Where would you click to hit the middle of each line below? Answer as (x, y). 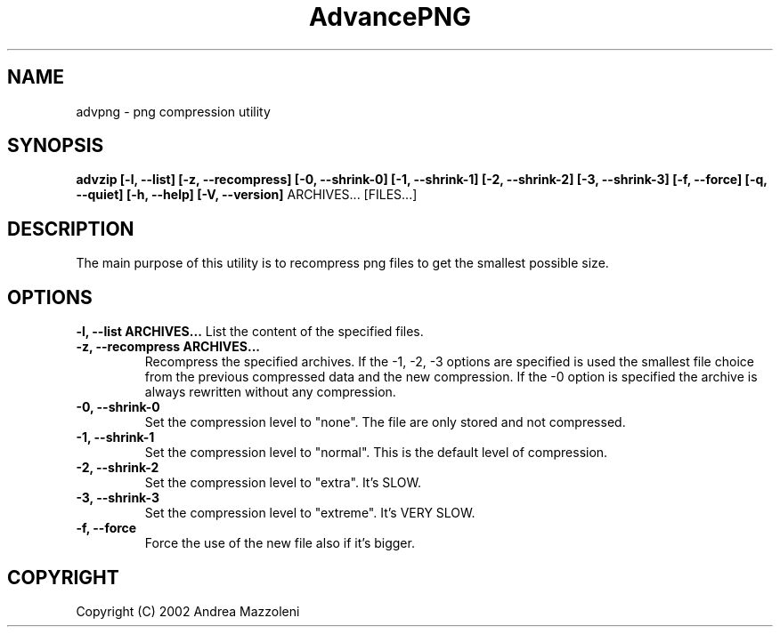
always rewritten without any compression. (270, 392)
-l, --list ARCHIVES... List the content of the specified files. (250, 332)
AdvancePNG (390, 17)
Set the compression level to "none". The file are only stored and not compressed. (385, 422)
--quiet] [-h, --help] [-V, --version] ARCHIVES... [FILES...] (247, 195)
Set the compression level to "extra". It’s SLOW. (283, 483)
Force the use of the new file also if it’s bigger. (280, 543)
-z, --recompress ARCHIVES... (168, 347)
